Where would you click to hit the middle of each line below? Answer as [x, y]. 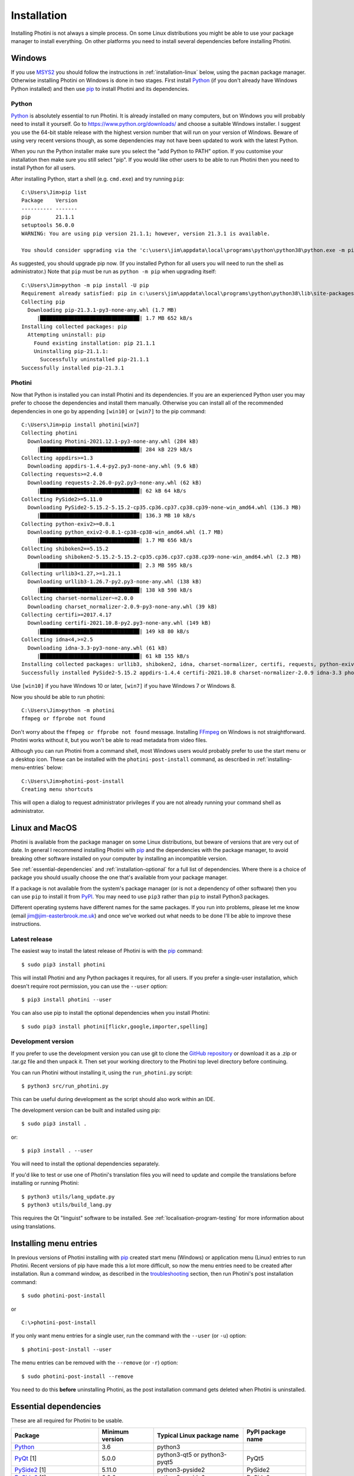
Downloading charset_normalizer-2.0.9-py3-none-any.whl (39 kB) [122, 606]
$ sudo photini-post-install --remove [78, 1376]
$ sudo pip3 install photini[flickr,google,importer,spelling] [115, 1026]
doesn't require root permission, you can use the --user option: [89, 986]
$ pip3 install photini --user [67, 1000]
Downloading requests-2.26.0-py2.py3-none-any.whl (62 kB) [114, 482]
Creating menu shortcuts [57, 789]
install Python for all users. [43, 168]
